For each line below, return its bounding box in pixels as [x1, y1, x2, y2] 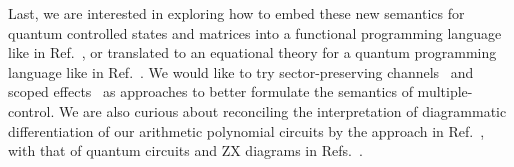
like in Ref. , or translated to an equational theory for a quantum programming [8, 42, 497, 63]
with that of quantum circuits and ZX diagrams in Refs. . [8, 140, 363, 161]
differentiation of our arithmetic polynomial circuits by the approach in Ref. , [8, 120, 485, 141]
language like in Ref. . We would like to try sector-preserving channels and [8, 61, 474, 82]
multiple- [417, 81, 473, 102]
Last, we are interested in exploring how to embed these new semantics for [8, 3, 465, 23]
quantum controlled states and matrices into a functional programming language [8, 22, 502, 43]
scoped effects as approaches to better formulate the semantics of [8, 81, 413, 102]
